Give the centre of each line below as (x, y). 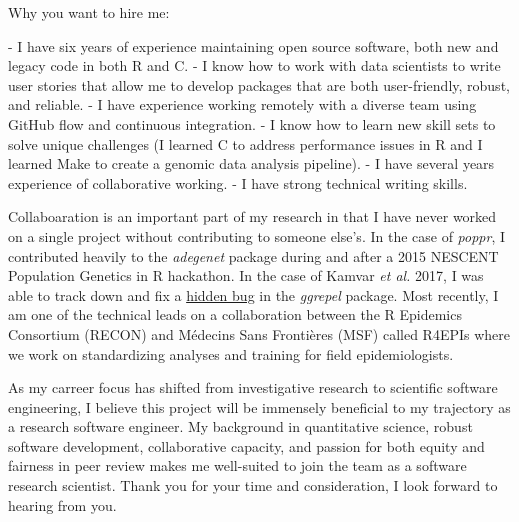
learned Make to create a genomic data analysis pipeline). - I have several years (251, 163)
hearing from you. (62, 504)
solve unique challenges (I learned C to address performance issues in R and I (245, 143)
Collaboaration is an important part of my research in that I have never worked (252, 216)
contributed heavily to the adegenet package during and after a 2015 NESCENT (253, 255)
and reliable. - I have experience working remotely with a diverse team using (242, 104)
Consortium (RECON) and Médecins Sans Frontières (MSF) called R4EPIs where (259, 333)
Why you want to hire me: (89, 12)
